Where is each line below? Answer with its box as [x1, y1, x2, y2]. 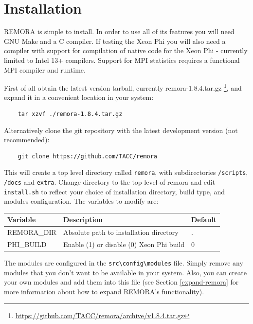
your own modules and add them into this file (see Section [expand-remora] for [4, 277, 239, 287]
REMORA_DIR [7, 227, 56, 237]
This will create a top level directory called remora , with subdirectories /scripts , [4, 167, 248, 177]
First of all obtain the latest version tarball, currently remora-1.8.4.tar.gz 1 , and [4, 81, 242, 93]
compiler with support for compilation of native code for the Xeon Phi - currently [4, 45, 248, 56]
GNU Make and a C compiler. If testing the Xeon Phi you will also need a [4, 36, 226, 46]
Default [191, 214, 217, 225]
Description [63, 214, 103, 225]
